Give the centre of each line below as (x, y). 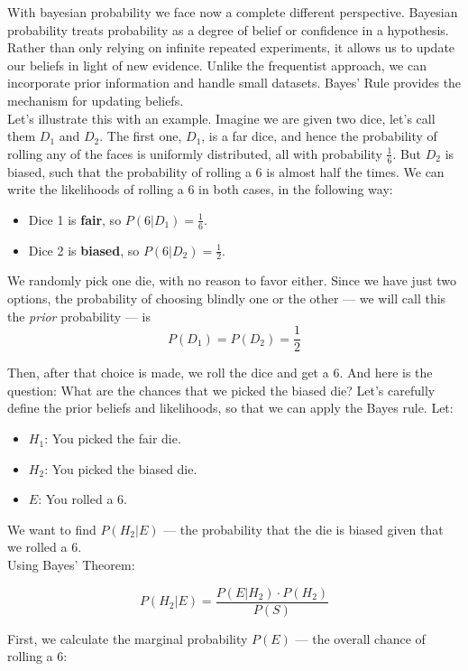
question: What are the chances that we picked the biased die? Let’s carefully (221, 390)
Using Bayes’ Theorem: (71, 565)
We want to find (52, 529)
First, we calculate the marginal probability (128, 638)
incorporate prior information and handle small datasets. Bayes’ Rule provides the (234, 83)
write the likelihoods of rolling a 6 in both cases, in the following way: (200, 189)
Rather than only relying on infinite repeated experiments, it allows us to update (231, 47)
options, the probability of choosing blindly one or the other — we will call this (227, 298)
